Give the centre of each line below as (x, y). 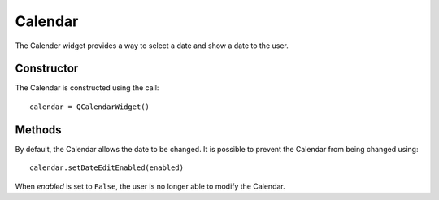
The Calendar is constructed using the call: (87, 88)
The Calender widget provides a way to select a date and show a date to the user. (152, 46)
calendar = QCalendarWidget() (90, 107)
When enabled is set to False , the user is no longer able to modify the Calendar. (150, 186)
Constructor (47, 69)
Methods (38, 130)
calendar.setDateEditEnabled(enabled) (107, 168)
